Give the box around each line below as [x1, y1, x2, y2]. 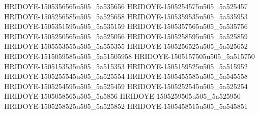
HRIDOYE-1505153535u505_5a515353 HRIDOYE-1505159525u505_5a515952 [4, 61, 248, 71]
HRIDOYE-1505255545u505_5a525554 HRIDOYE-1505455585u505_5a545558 [4, 71, 248, 81]
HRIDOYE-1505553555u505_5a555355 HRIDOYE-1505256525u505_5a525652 [4, 41, 248, 51]
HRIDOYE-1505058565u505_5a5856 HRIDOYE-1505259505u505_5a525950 [4, 91, 241, 101]
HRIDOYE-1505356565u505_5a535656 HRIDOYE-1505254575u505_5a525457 [4, 1, 248, 11]
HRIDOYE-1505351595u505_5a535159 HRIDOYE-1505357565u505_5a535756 [4, 21, 248, 32]
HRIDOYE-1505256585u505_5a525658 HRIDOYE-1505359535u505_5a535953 [4, 11, 248, 21]
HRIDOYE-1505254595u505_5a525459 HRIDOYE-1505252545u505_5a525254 [4, 80, 248, 91]
